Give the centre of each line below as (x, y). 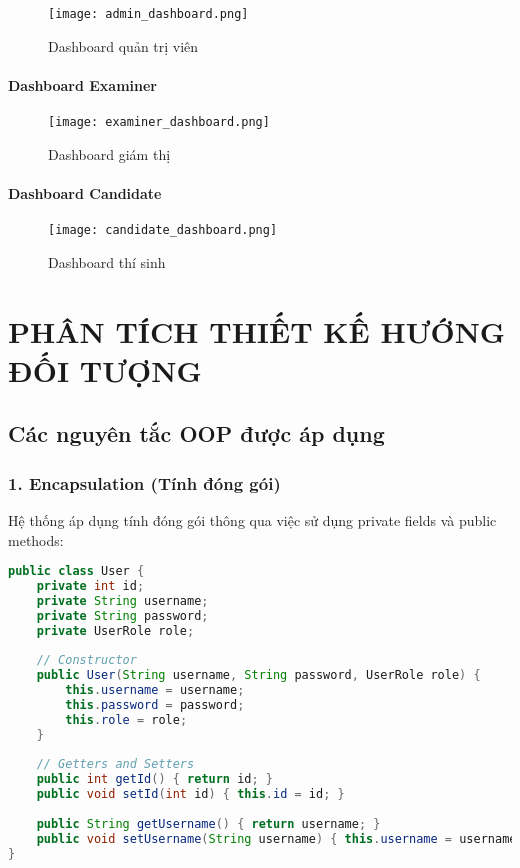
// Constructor (86, 660)
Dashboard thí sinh (107, 261)
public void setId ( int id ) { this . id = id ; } (190, 794)
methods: (36, 539)
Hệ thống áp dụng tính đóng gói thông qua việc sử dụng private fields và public (252, 519)
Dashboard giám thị (109, 153)
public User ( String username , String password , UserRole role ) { (258, 675)
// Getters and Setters (115, 764)
